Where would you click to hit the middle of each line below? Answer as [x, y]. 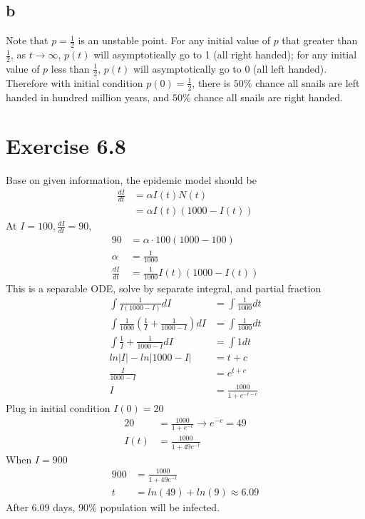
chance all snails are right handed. [268, 97]
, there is [211, 82]
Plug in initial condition [58, 407]
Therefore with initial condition [74, 82]
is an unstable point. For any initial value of [174, 40]
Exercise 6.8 [66, 146]
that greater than [320, 40]
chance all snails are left [308, 82]
